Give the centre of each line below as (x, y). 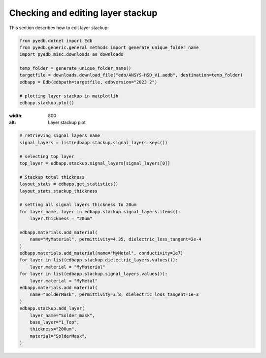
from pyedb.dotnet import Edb (56, 40)
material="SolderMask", (58, 336)
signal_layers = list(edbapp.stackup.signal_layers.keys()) (94, 142)
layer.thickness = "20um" (61, 219)
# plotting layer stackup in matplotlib (69, 96)
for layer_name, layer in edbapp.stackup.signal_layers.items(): (100, 212)
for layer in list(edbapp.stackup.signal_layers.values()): (94, 274)
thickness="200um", (53, 329)
